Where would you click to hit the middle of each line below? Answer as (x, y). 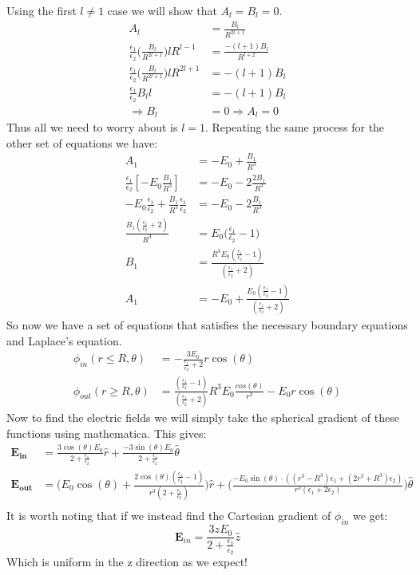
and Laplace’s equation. (64, 340)
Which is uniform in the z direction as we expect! (127, 562)
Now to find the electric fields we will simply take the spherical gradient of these (203, 417)
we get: (370, 516)
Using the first (42, 10)
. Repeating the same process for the (295, 127)
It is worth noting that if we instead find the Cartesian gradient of (169, 516)
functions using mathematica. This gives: (107, 433)
